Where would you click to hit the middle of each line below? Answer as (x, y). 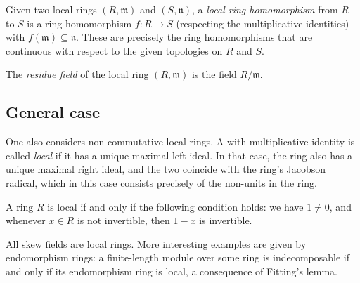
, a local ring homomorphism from (265, 9)
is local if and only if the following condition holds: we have (175, 206)
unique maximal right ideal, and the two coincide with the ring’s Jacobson (166, 169)
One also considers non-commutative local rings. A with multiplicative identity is (180, 141)
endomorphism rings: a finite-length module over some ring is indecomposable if (178, 257)
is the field (214, 74)
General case (53, 112)
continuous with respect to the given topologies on (114, 50)
